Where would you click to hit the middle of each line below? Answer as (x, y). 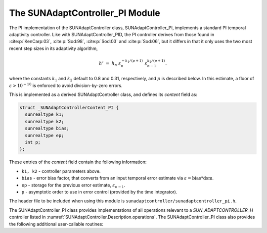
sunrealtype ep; (44, 135)
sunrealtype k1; (44, 115)
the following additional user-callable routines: (56, 224)
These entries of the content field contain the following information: (78, 162)
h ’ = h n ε (110, 64)
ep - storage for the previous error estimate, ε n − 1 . (73, 186)
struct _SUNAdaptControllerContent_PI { (69, 108)
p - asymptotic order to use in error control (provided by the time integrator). (99, 192)
